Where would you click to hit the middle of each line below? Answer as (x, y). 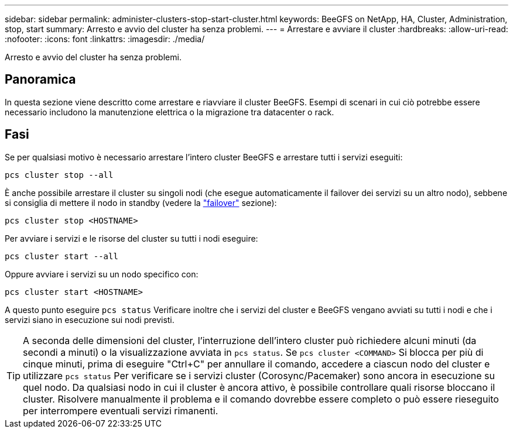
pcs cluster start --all (61, 256)
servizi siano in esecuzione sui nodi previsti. (90, 319)
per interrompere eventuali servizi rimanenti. (121, 410)
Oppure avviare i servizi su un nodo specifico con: (102, 274)
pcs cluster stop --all (59, 175)
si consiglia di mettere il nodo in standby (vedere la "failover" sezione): (141, 202)
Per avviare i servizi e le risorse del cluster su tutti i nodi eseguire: (131, 238)
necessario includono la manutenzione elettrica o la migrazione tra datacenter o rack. (170, 112)
